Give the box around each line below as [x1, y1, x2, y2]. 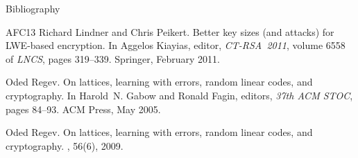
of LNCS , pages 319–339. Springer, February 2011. [6, 51, 220, 66]
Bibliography [6, 1, 60, 15]
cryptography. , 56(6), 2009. [6, 138, 123, 152]
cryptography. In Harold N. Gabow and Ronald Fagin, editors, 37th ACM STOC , [6, 88, 353, 102]
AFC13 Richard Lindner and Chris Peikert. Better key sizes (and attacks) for [6, 24, 334, 39]
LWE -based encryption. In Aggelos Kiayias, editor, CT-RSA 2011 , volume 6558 [6, 38, 346, 52]
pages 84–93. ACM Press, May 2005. [6, 101, 161, 116]
